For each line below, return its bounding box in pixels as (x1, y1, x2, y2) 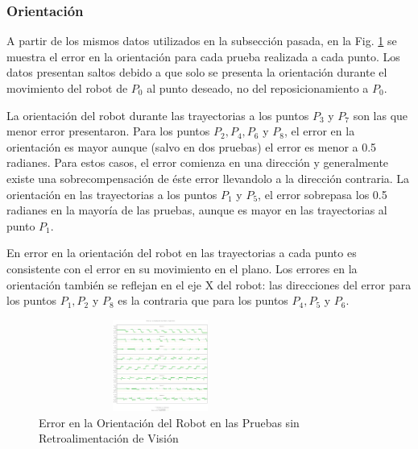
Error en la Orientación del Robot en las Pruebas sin (39, 414, 300, 430)
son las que (353, 106, 408, 123)
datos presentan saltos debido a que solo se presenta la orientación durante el (6, 64, 387, 81)
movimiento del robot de (6, 80, 128, 96)
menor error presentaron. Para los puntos (6, 123, 210, 139)
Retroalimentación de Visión (39, 430, 179, 447)
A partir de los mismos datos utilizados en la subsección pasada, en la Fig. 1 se (6, 32, 397, 49)
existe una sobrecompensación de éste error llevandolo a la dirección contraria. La (6, 169, 410, 186)
